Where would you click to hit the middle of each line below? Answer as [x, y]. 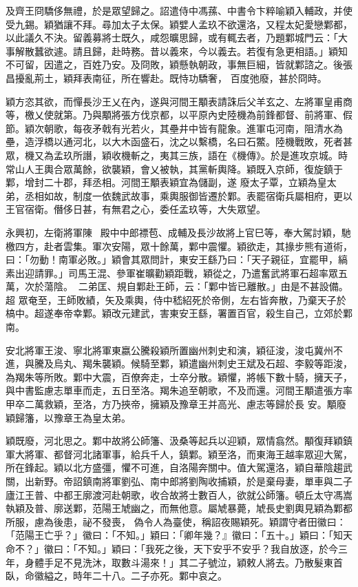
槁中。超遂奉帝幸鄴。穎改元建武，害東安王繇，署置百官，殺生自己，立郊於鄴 [179, 313]
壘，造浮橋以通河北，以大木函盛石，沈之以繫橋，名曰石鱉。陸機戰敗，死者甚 [179, 142]
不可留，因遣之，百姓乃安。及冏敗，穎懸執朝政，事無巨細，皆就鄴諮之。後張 [179, 64]
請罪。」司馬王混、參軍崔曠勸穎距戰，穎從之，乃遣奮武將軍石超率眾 [186, 272]
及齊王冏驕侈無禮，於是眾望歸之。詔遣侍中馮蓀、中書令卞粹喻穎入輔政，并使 [179, 10]
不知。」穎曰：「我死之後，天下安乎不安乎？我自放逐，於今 [208, 548]
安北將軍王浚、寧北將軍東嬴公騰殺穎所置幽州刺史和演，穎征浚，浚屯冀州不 [174, 350]
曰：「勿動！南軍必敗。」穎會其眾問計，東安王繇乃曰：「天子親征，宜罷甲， [172, 259]
